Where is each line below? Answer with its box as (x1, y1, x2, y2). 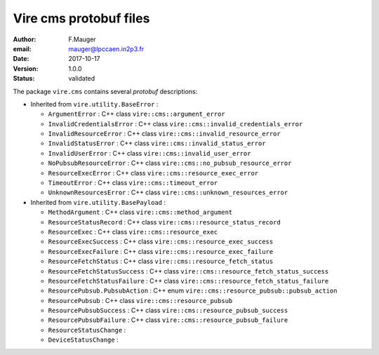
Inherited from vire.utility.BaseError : (30, 100, 159, 108)
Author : (13, 35, 36, 43)
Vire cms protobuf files (13, 11, 150, 26)
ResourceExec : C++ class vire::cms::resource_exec (48, 227, 218, 236)
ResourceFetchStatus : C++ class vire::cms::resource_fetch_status (48, 257, 274, 266)
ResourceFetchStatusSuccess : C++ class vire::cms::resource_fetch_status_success (48, 267, 329, 275)
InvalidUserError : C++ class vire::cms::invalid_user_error (48, 149, 251, 157)
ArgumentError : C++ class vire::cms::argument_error (48, 109, 225, 119)
